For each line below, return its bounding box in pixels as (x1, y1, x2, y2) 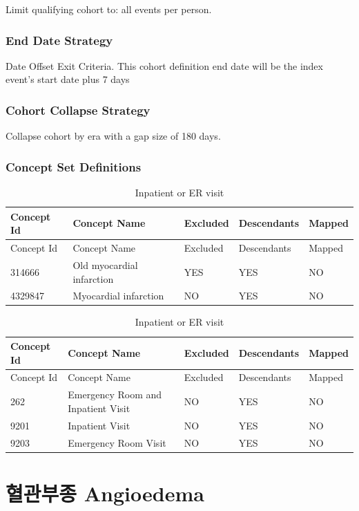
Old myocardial (72, 257, 138, 272)
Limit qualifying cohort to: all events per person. (6, 2, 212, 16)
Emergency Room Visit (68, 435, 166, 449)
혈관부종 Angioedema (6, 479, 204, 507)
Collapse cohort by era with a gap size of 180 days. (6, 129, 221, 143)
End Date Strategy (6, 31, 113, 48)
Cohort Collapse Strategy (6, 101, 151, 118)
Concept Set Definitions (6, 158, 142, 175)
